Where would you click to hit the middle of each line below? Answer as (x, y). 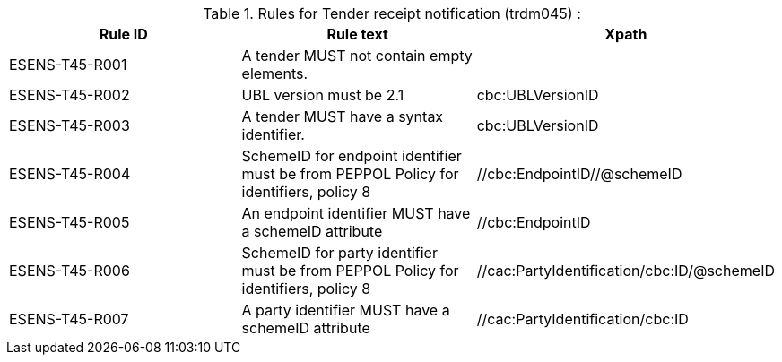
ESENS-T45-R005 (70, 222)
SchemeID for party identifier (339, 253)
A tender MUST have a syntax (343, 116)
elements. (275, 73)
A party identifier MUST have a (346, 310)
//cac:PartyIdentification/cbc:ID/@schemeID (626, 271)
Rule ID (123, 34)
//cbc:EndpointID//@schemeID (579, 174)
